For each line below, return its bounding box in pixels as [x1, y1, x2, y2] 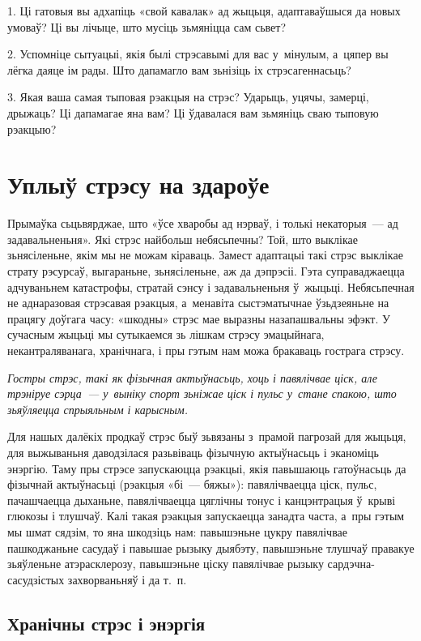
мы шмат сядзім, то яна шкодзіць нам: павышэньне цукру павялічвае [7, 523, 347, 540]
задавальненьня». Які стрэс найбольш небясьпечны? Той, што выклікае [7, 230, 359, 247]
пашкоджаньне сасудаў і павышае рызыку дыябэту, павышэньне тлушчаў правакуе [7, 539, 415, 556]
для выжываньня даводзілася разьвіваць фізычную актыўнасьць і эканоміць [7, 444, 379, 460]
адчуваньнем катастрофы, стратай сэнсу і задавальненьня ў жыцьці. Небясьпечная [7, 278, 415, 295]
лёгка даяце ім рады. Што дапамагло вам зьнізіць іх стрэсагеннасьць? [7, 61, 351, 78]
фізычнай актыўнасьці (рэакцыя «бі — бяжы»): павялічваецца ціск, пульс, [7, 476, 377, 493]
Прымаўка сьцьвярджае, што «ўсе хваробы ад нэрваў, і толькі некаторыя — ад [7, 215, 398, 232]
